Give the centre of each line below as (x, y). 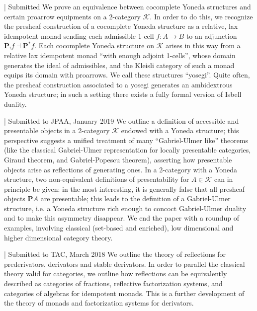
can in (223, 179)
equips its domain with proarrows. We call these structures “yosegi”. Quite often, (127, 75)
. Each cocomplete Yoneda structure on (94, 45)
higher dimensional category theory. (58, 237)
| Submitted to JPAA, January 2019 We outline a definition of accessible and (122, 120)
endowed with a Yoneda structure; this (180, 130)
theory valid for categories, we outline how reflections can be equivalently (116, 273)
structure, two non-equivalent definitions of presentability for (97, 179)
